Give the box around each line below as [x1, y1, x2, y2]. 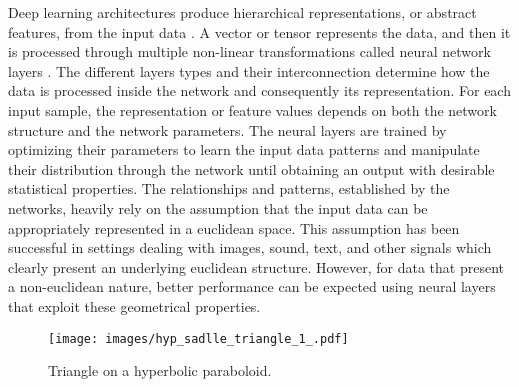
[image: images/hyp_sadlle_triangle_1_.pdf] [48, 331, 349, 346]
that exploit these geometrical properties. [8, 295, 261, 316]
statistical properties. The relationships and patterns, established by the [8, 178, 450, 199]
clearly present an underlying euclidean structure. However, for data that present [8, 256, 505, 277]
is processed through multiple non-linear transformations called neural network [8, 41, 491, 62]
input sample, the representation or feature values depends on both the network [8, 99, 497, 120]
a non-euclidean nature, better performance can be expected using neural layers [8, 276, 496, 297]
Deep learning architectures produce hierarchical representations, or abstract [8, 2, 477, 22]
